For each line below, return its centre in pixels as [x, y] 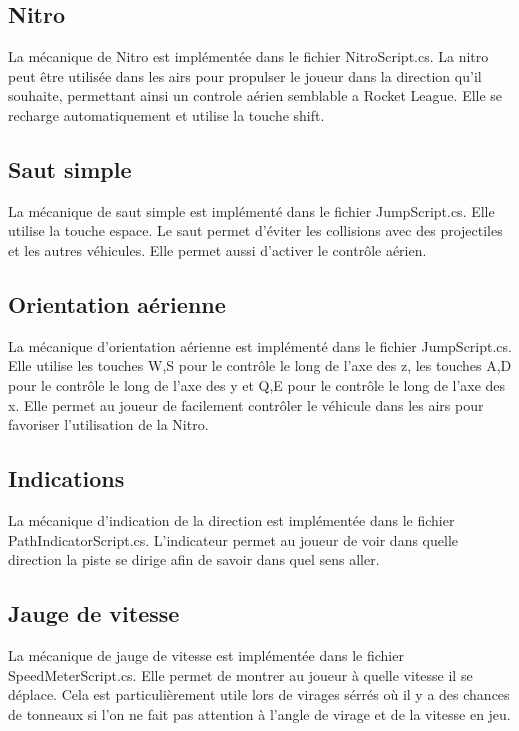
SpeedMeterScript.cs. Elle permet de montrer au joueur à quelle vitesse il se [240, 674]
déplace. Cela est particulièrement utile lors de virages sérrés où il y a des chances [259, 694]
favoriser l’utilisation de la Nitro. [108, 424]
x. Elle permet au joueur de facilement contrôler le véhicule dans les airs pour [246, 404]
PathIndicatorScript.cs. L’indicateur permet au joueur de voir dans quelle [233, 539]
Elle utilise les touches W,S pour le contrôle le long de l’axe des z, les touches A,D [260, 365]
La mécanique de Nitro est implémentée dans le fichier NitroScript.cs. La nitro [248, 56]
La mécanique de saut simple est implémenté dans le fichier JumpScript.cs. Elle [251, 210]
